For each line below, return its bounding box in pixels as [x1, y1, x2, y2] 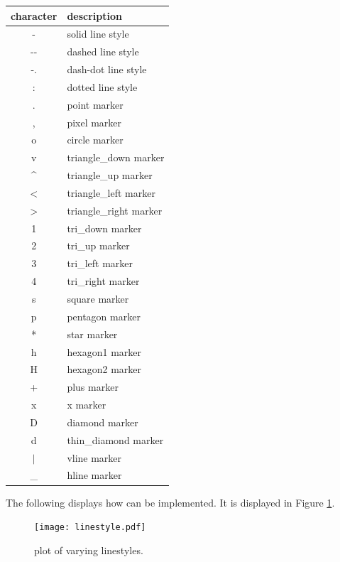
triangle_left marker [67, 185, 155, 200]
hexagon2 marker [67, 362, 142, 377]
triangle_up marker [67, 168, 153, 183]
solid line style [67, 26, 129, 41]
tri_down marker [67, 220, 142, 235]
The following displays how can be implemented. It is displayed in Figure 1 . [6, 495, 335, 509]
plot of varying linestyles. [34, 542, 143, 557]
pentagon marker [67, 308, 141, 323]
